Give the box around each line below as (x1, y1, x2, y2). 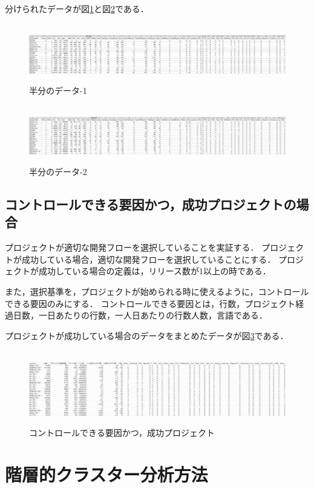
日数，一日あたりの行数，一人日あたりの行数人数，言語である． (13, 309, 267, 321)
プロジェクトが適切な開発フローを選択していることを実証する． (5, 241, 259, 254)
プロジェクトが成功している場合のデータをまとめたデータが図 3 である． (5, 329, 289, 341)
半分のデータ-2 (29, 165, 87, 178)
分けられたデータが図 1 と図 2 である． (5, 2, 149, 15)
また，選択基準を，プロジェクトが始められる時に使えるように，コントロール (5, 285, 309, 297)
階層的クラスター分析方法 (5, 461, 208, 486)
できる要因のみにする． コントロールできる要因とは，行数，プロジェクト (5, 297, 296, 309)
